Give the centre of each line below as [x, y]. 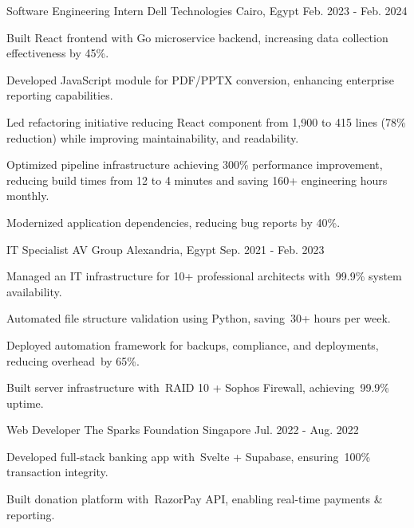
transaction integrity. [57, 472]
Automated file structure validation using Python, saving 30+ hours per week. [199, 318]
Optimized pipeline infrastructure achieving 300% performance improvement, [195, 164]
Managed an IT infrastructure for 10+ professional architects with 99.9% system [204, 276]
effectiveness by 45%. [58, 53]
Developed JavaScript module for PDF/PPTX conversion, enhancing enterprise [200, 79]
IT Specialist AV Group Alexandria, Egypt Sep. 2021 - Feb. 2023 [166, 249]
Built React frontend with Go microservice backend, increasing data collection [197, 37]
